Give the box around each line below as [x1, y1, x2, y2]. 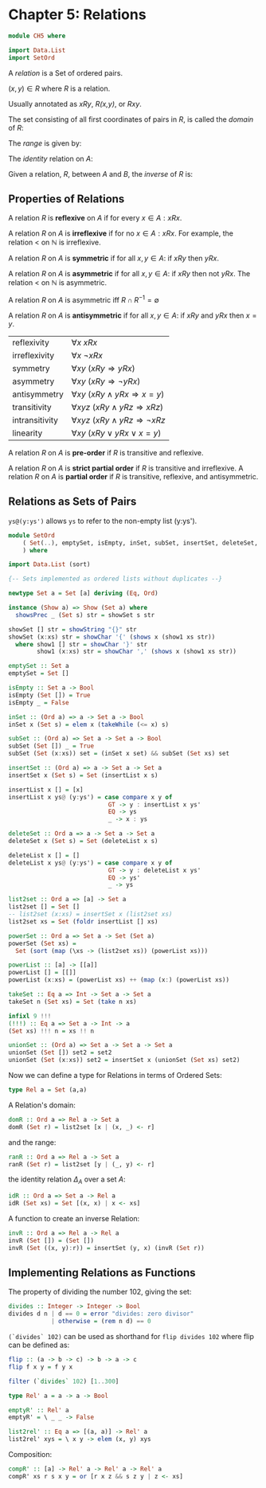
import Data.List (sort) [8, 560, 91, 568]
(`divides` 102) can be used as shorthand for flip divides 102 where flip [8, 1332, 255, 1342]
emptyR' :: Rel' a [8, 1406, 69, 1414]
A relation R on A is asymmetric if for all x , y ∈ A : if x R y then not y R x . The [8, 269, 251, 279]
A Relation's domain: [8, 1100, 76, 1110]
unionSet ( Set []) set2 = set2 [8, 1049, 112, 1056]
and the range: [8, 1137, 57, 1147]
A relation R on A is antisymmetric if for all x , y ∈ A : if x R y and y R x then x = [8, 310, 257, 320]
